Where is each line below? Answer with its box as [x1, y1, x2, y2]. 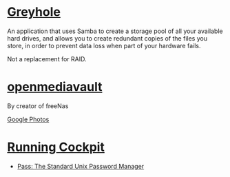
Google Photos [7, 115, 50, 123]
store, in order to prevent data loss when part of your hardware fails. [7, 41, 201, 50]
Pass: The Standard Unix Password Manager [17, 162, 145, 170]
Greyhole [7, 4, 61, 20]
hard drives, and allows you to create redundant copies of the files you [7, 34, 208, 42]
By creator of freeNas [7, 101, 69, 110]
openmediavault [7, 79, 103, 95]
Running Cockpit [7, 139, 105, 155]
